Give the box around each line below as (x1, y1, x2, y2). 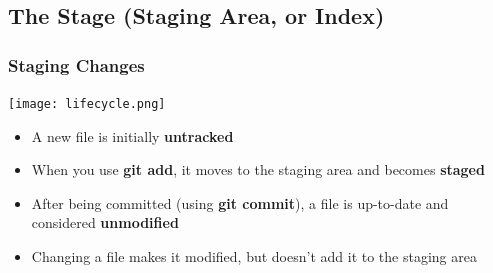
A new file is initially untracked (31, 125, 234, 146)
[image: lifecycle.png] (8, 97, 166, 111)
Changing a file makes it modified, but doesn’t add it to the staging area (31, 246, 477, 267)
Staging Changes (8, 52, 145, 77)
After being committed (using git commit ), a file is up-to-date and (31, 192, 449, 213)
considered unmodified (31, 212, 179, 233)
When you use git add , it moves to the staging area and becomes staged (31, 159, 485, 180)
